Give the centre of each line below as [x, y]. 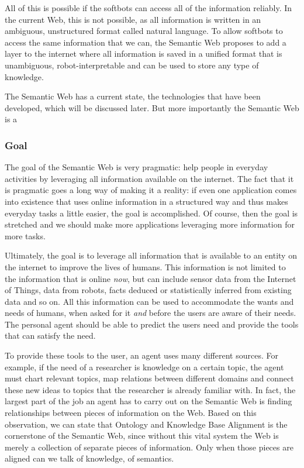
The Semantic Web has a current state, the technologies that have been [133, 96]
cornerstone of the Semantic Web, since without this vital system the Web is [142, 436]
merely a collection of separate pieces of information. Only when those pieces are [149, 447]
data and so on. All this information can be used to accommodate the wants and [149, 301]
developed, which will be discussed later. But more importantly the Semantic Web [152, 107]
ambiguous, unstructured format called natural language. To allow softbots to [144, 31]
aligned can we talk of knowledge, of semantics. [89, 458]
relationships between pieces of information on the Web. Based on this [131, 413]
